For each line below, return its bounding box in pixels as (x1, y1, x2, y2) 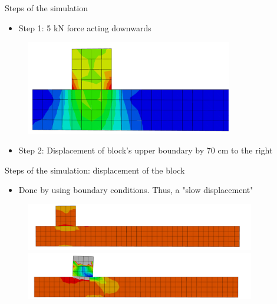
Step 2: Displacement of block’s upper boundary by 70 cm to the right (18, 144, 273, 156)
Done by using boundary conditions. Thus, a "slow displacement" (18, 184, 253, 196)
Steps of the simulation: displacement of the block (5, 164, 185, 176)
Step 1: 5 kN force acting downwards (18, 21, 151, 34)
